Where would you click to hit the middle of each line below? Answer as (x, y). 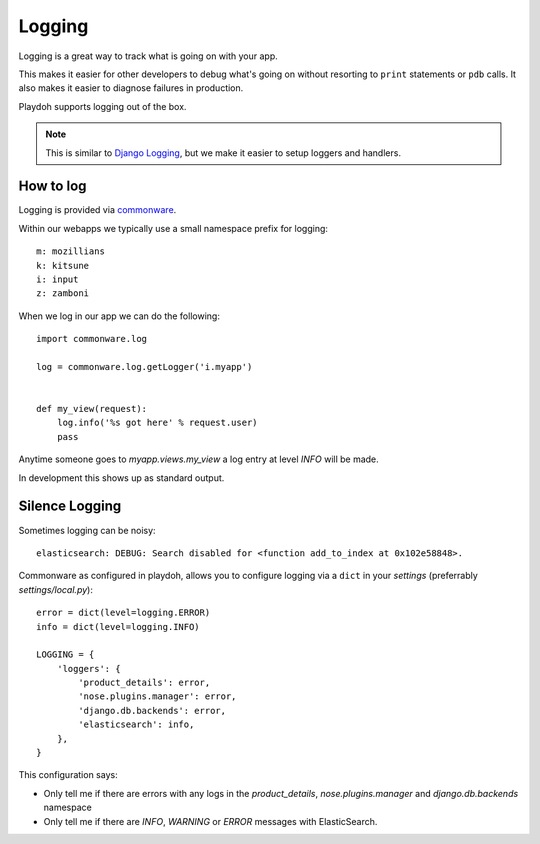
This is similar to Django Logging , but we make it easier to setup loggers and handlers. (223, 152)
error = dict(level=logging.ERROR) (123, 613)
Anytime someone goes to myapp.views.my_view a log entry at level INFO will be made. (198, 459)
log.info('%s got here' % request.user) (157, 423)
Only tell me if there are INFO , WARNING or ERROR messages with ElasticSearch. (210, 821)
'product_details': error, (144, 683)
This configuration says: (68, 775)
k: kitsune (63, 265)
